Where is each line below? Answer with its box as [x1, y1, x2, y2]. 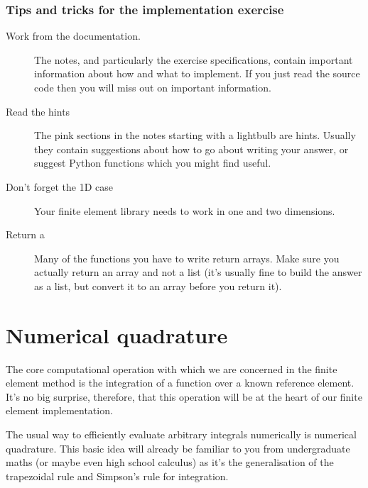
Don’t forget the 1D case [6, 179, 113, 194]
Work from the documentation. [6, 28, 141, 43]
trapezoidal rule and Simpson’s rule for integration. [6, 468, 229, 483]
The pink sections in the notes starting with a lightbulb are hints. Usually [34, 128, 356, 143]
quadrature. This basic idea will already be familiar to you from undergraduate [6, 440, 350, 455]
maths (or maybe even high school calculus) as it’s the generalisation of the [6, 455, 334, 470]
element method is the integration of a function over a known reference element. [6, 375, 355, 390]
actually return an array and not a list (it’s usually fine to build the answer [34, 265, 362, 279]
